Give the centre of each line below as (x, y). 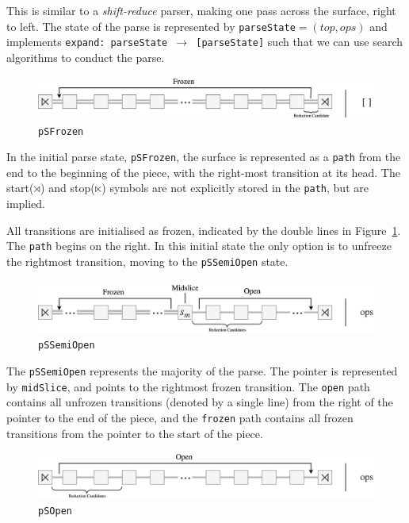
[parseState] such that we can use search (300, 42)
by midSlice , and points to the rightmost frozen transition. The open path (188, 386)
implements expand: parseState (87, 42)
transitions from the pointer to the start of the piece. (135, 433)
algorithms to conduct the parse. (86, 57)
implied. (26, 204)
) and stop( (68, 188)
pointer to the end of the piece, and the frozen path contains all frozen (180, 417)
